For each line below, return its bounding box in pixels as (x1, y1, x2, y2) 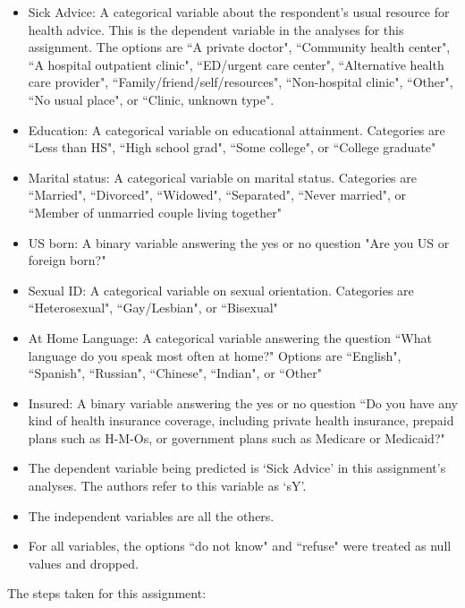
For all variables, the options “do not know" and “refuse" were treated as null (28, 536, 452, 555)
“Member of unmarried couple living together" (28, 202, 282, 221)
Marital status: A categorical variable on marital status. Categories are (28, 167, 418, 186)
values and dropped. (28, 553, 139, 572)
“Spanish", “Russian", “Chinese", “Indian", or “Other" (28, 364, 322, 382)
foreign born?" (28, 251, 106, 270)
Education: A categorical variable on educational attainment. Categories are (28, 120, 445, 139)
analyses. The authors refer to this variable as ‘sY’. (28, 476, 307, 495)
